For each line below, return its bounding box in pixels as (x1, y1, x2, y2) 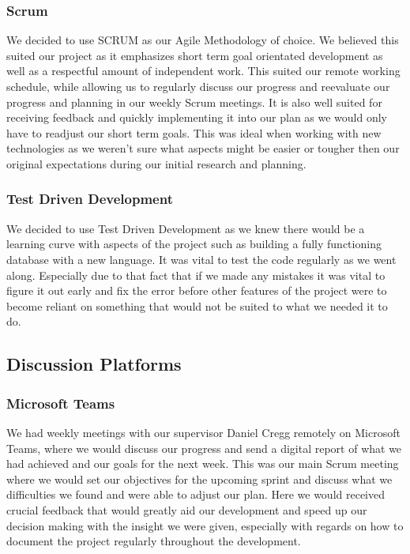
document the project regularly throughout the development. (6, 533, 301, 549)
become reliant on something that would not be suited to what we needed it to (6, 297, 388, 314)
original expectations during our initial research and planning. (6, 155, 307, 171)
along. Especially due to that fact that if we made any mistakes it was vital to (6, 266, 386, 283)
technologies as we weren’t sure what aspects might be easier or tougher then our (6, 140, 400, 156)
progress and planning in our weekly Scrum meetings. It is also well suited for (6, 93, 382, 110)
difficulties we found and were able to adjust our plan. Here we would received (6, 486, 386, 503)
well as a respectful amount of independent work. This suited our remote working (6, 62, 401, 79)
